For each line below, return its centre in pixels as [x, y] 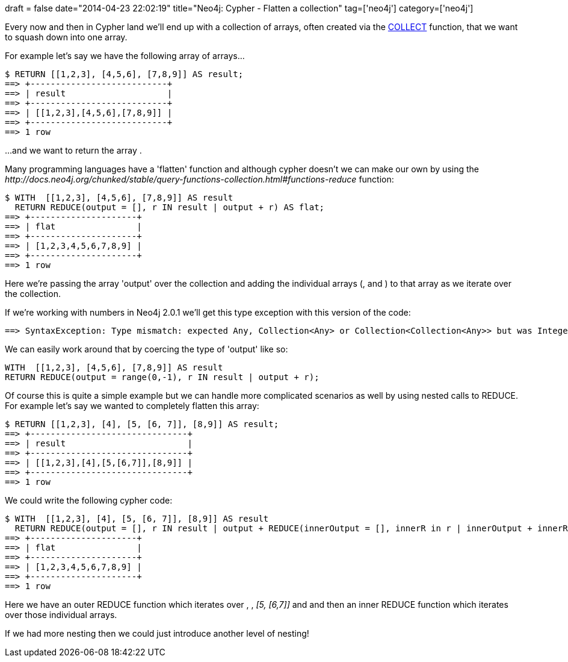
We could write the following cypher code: [89, 500]
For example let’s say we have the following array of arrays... [125, 56]
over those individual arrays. [61, 615]
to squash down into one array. [66, 37]
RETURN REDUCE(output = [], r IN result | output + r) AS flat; [170, 207]
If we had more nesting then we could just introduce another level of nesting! [157, 633]
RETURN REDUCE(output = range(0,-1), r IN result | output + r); [162, 377]
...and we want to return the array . [73, 150]
